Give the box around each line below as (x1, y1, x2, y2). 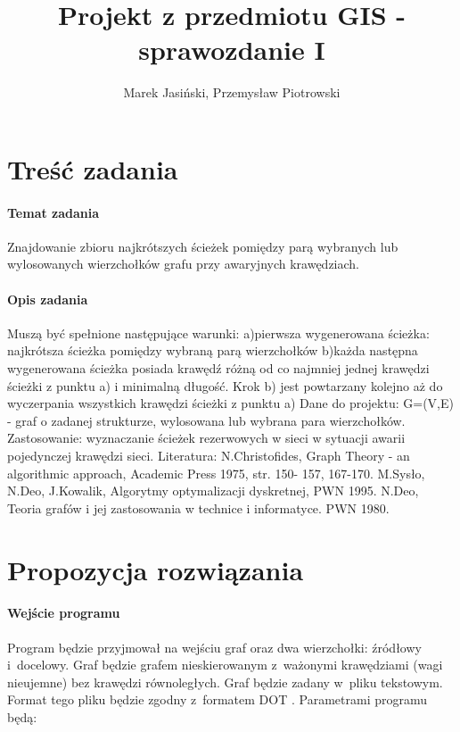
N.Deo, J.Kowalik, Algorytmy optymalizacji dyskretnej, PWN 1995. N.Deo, (7, 481, 419, 500)
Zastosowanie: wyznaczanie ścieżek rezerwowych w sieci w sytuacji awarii (7, 428, 406, 447)
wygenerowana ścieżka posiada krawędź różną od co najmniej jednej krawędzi (7, 359, 430, 378)
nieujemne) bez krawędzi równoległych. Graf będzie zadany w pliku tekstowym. (7, 672, 443, 691)
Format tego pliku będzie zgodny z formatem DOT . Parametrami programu (7, 690, 427, 709)
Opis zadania (7, 289, 88, 308)
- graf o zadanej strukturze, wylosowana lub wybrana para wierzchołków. (7, 411, 406, 429)
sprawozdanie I (138, 31, 325, 68)
